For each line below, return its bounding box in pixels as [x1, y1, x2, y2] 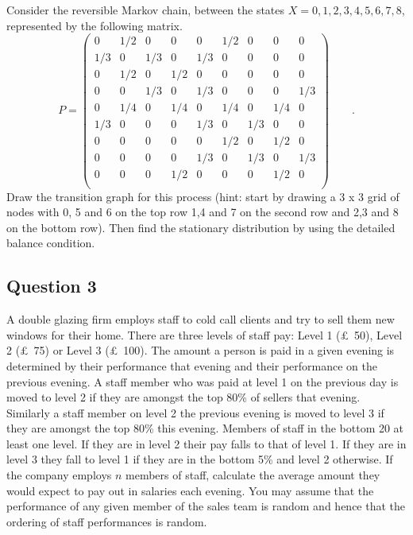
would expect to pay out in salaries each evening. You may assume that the [6, 482, 374, 498]
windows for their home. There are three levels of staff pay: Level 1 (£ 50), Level [6, 326, 403, 343]
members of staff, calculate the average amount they [125, 467, 380, 483]
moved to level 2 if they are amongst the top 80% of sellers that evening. [6, 389, 361, 405]
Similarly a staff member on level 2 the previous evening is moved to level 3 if [6, 404, 384, 421]
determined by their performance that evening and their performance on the [6, 357, 377, 374]
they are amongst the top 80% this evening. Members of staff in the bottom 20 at [6, 420, 404, 436]
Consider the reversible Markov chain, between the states [6, 2, 285, 17]
